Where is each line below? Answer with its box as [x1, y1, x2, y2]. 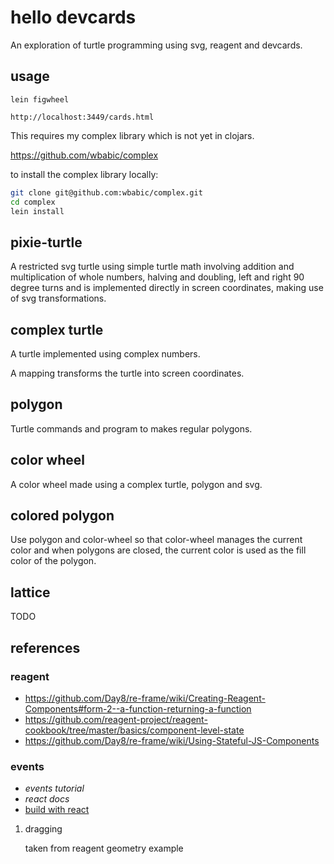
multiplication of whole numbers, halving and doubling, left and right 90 [10, 271, 305, 283]
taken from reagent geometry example [24, 842, 184, 855]
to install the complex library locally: [10, 168, 159, 180]
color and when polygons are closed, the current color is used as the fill [10, 544, 307, 556]
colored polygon [10, 507, 115, 525]
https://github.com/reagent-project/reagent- [24, 713, 208, 725]
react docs [24, 793, 70, 805]
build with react [24, 804, 90, 816]
